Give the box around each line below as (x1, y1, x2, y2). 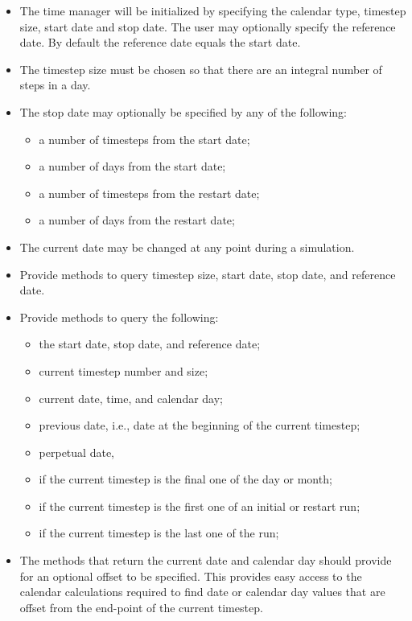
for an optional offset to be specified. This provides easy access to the (19, 567, 362, 584)
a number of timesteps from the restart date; (39, 184, 260, 201)
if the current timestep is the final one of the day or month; (39, 471, 332, 487)
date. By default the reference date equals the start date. (19, 34, 301, 51)
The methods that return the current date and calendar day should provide (19, 552, 392, 569)
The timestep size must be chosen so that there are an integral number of (19, 60, 382, 77)
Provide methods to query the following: (19, 308, 219, 325)
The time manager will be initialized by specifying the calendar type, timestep (19, 2, 406, 19)
